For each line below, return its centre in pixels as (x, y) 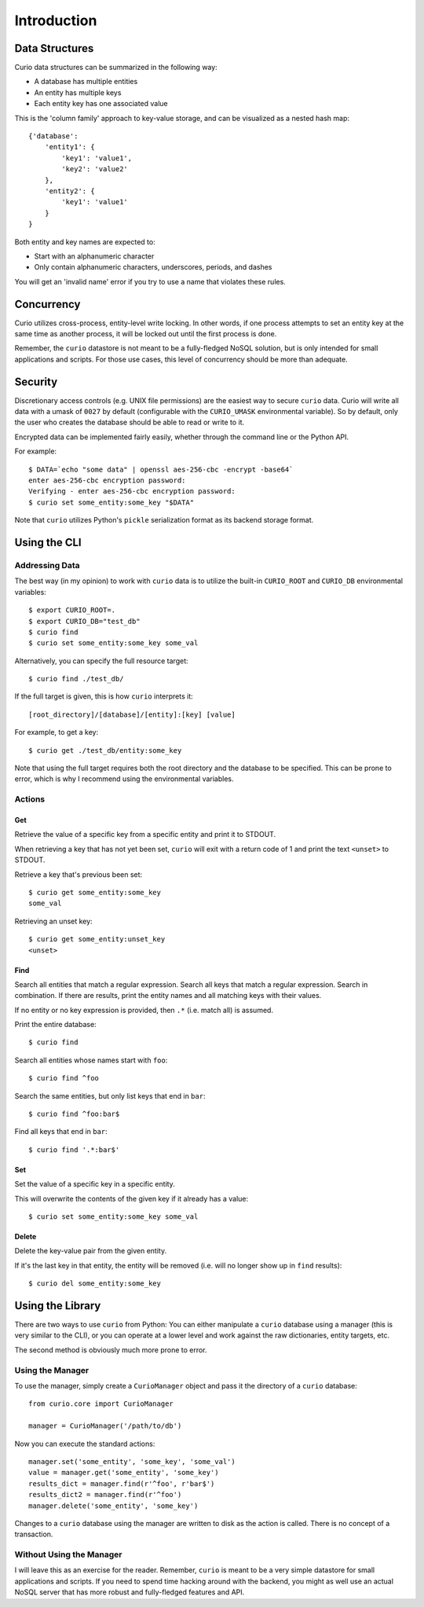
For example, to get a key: (57, 732)
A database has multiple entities (86, 82)
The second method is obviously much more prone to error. (111, 1350)
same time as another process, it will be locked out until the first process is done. (146, 334)
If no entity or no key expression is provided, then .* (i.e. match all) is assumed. (144, 1010)
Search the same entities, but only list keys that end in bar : (110, 1095)
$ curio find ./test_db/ (76, 679)
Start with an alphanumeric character (94, 256)
